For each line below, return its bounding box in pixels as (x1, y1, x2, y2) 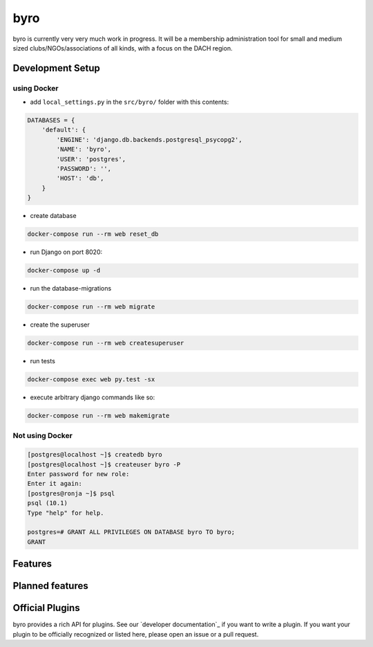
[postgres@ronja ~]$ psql (27, 489, 115, 498)
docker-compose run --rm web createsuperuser (27, 339, 184, 347)
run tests (30, 357, 55, 365)
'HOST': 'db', (56, 174, 104, 183)
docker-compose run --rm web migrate (27, 303, 155, 311)
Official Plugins (12, 602, 80, 614)
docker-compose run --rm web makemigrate (27, 412, 170, 420)
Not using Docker (12, 431, 73, 441)
